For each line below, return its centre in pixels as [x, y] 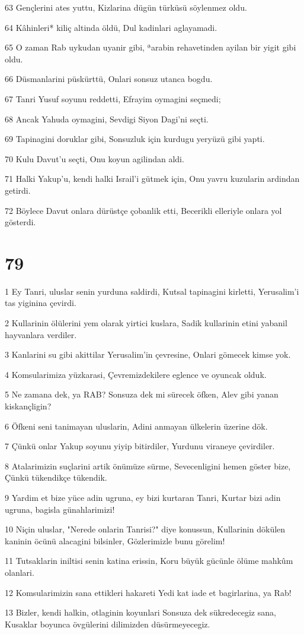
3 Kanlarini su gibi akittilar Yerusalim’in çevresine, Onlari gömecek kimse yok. [148, 354]
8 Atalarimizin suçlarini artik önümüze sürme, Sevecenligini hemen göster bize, [148, 466]
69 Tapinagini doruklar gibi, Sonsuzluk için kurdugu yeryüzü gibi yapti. [135, 139]
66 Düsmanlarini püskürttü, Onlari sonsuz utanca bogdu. [109, 79]
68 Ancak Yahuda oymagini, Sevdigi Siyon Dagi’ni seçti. [107, 119]
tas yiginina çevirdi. [41, 303]
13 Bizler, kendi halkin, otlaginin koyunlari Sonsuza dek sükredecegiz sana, [140, 612]
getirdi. [18, 190]
